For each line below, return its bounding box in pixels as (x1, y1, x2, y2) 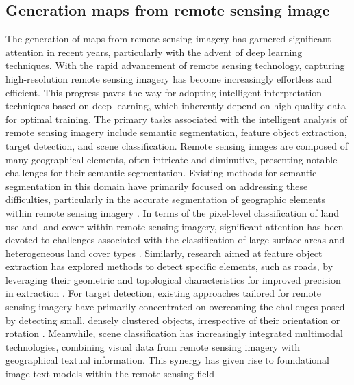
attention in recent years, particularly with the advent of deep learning (5, 44, 303, 59)
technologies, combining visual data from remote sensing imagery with (5, 339, 301, 354)
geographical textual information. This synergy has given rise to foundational (5, 353, 330, 367)
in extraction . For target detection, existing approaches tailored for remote (5, 286, 322, 300)
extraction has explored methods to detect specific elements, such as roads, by (5, 259, 333, 274)
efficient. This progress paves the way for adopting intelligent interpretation (5, 85, 323, 99)
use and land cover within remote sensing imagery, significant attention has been (5, 219, 344, 233)
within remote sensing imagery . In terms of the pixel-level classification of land (5, 205, 339, 220)
